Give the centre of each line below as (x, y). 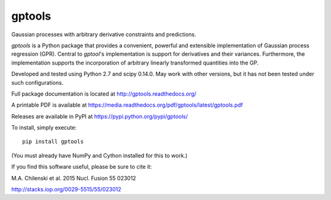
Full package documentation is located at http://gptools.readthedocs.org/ (104, 94)
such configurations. (37, 82)
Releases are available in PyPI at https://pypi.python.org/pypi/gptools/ (100, 116)
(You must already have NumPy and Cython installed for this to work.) (100, 155)
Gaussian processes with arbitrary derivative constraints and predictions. (104, 34)
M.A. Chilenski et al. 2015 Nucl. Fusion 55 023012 (74, 178)
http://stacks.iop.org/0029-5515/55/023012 (67, 190)
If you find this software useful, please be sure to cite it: (82, 167)
